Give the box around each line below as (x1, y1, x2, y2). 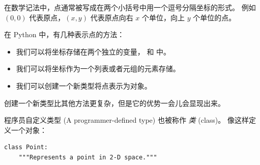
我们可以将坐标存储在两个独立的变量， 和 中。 (16, 46, 171, 57)
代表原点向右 (90, 12, 133, 22)
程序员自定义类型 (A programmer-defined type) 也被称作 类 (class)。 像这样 (4, 115, 249, 125)
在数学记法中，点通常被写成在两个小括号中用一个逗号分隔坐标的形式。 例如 (4, 2, 256, 12)
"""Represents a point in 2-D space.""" (18, 153, 157, 161)
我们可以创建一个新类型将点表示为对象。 (16, 80, 152, 91)
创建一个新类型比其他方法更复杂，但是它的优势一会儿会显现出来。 (4, 97, 225, 108)
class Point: (4, 144, 48, 151)
